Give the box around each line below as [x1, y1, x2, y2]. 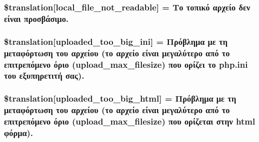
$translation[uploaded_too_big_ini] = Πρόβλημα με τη [4, 35, 227, 47]
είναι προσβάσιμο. [4, 12, 69, 24]
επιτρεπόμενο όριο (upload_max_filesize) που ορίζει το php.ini [4, 58, 248, 70]
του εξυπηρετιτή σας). [4, 69, 84, 82]
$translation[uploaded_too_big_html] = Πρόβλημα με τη [4, 92, 236, 105]
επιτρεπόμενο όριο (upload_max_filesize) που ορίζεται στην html [4, 115, 255, 128]
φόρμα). [4, 127, 33, 139]
